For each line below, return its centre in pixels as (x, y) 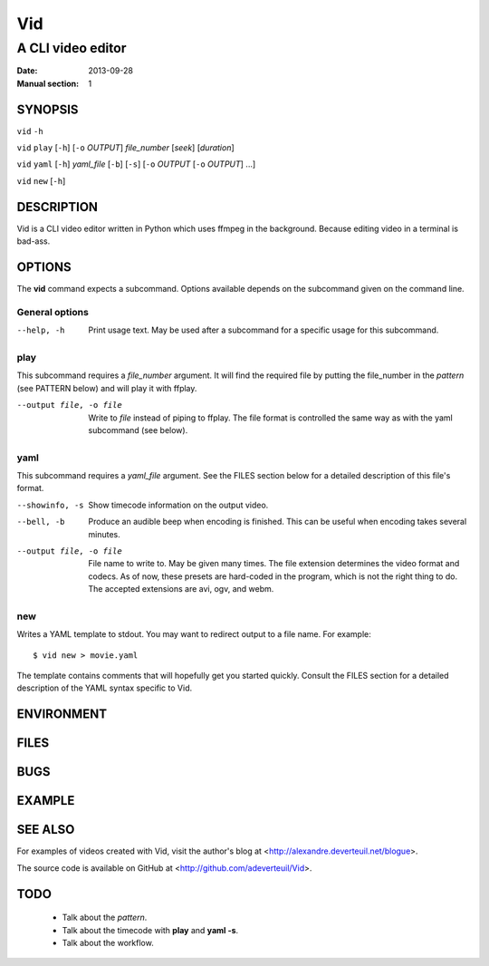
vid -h (30, 131)
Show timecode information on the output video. (178, 505)
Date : (27, 71)
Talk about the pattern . (105, 918)
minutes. (105, 534)
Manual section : (48, 83)
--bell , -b (41, 522)
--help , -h (41, 330)
